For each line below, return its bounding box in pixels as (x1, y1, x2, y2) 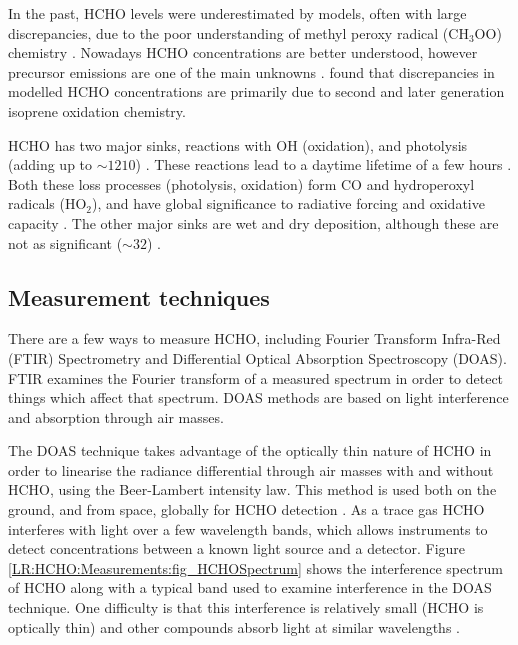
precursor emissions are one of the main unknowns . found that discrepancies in (8, 61, 495, 82)
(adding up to (8, 154, 93, 175)
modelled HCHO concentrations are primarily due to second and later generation (8, 81, 505, 102)
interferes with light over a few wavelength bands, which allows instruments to (8, 518, 488, 539)
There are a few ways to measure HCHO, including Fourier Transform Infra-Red (8, 328, 501, 349)
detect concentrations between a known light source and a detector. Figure (8, 538, 466, 559)
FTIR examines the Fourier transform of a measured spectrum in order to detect (8, 367, 504, 388)
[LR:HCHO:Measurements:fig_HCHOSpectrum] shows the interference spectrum (8, 557, 503, 578)
